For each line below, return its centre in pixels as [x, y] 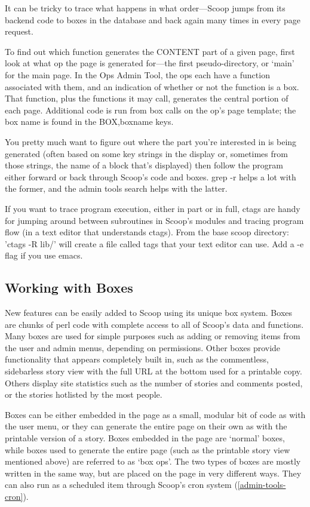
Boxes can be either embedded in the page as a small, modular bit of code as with [155, 414]
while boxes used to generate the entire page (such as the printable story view [148, 449]
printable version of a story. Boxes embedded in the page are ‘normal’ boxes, [145, 438]
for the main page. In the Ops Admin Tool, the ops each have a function [137, 74]
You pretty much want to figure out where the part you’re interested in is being [151, 141]
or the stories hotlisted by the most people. [84, 394]
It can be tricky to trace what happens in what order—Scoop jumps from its [145, 8]
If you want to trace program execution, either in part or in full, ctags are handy [153, 208]
